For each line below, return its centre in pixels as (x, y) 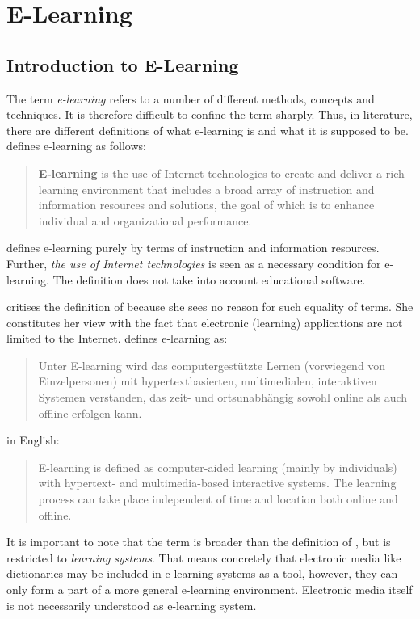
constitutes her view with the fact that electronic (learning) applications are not (205, 322)
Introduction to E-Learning (123, 64)
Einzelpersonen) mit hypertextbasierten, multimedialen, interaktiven (208, 381)
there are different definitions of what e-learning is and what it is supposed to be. (208, 130)
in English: (33, 440)
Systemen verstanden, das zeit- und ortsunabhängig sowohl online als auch (223, 397)
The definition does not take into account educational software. (209, 279)
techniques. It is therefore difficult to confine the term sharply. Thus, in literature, (210, 114)
